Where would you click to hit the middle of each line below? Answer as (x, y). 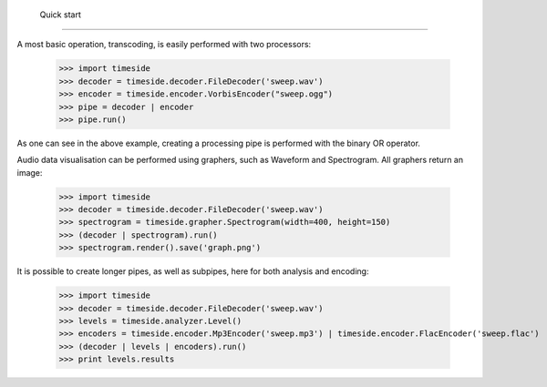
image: (30, 172)
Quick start (60, 15)
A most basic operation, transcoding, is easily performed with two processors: (164, 45)
